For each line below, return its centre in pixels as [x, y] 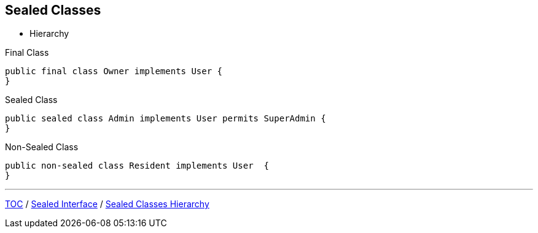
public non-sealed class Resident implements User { [137, 166]
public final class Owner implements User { [114, 71]
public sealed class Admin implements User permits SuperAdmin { [166, 119]
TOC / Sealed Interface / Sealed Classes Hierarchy [107, 204]
